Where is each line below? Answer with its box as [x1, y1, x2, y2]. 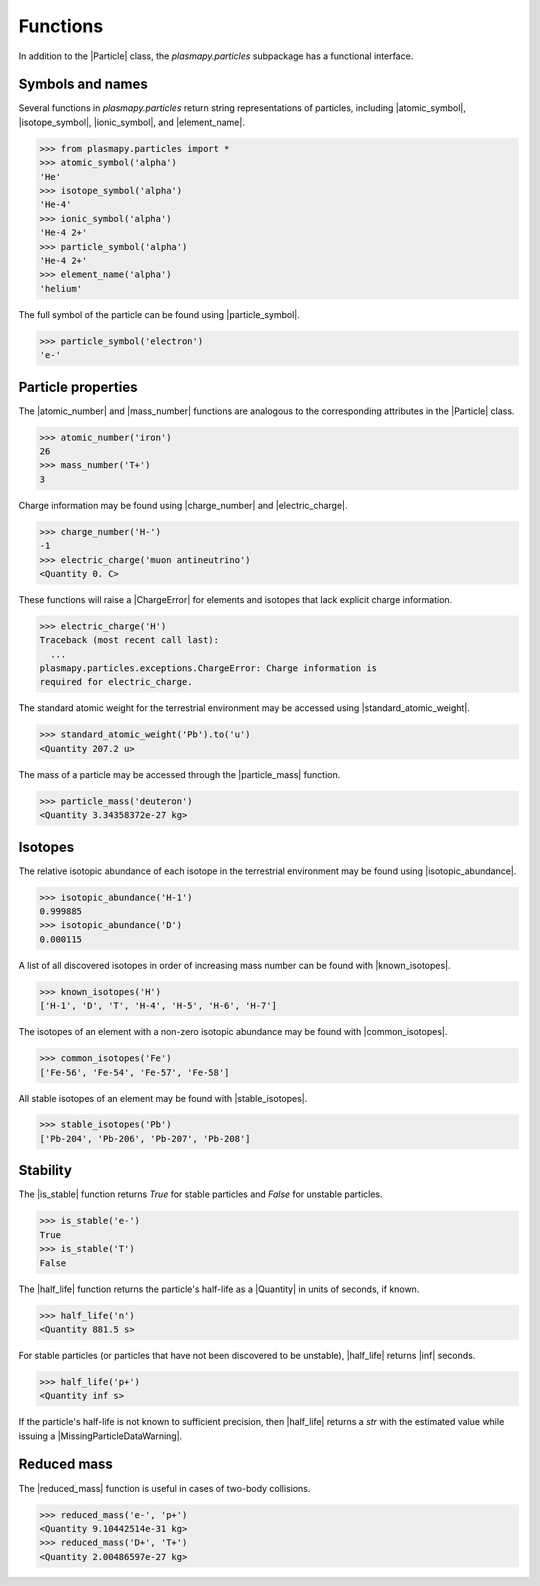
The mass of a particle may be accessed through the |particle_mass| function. [18, 768, 341, 780]
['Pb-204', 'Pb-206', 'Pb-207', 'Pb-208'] [39, 1133, 251, 1144]
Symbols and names [18, 76, 149, 93]
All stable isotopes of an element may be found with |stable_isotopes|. [18, 1092, 308, 1104]
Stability [18, 1162, 72, 1179]
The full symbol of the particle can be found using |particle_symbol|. [18, 308, 300, 320]
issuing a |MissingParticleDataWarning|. [18, 1430, 183, 1442]
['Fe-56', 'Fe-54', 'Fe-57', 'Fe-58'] [39, 1066, 230, 1078]
